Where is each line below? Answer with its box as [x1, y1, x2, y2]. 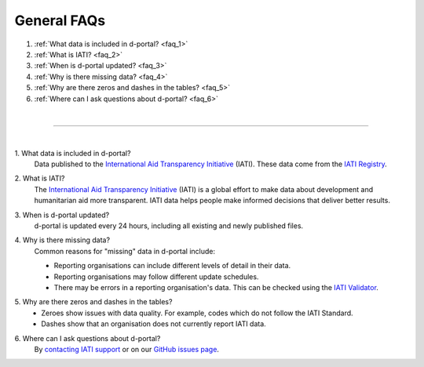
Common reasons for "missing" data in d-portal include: [34, 246, 216, 256]
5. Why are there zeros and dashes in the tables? [14, 297, 173, 307]
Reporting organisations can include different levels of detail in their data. [53, 261, 291, 271]
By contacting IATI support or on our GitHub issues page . [34, 344, 220, 354]
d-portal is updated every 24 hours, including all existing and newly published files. [34, 221, 304, 231]
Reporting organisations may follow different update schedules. [53, 271, 259, 282]
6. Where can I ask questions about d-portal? [14, 333, 161, 343]
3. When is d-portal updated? [14, 210, 110, 220]
